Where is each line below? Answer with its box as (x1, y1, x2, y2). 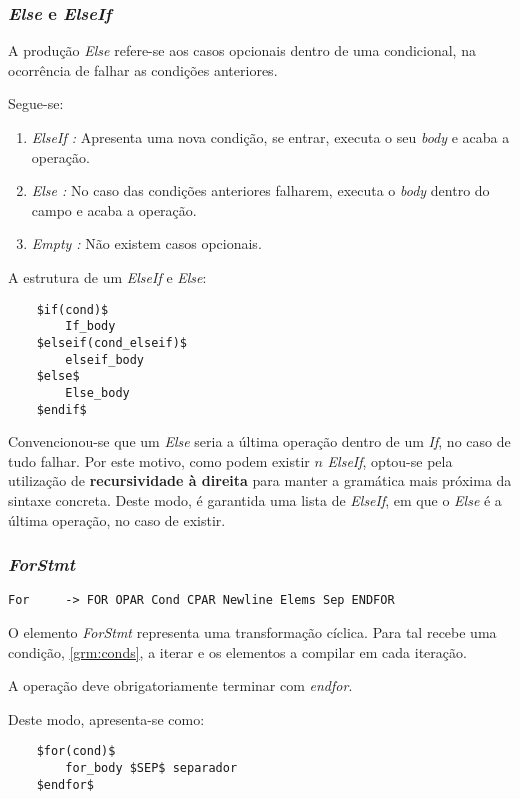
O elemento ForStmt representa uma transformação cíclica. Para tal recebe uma (8, 622, 497, 642)
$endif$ (36, 402, 87, 417)
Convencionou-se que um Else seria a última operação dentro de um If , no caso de (8, 431, 511, 452)
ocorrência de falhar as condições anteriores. (8, 59, 278, 80)
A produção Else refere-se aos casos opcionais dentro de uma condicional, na (8, 40, 476, 61)
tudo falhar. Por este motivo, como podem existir (8, 450, 310, 471)
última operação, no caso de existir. (8, 509, 226, 530)
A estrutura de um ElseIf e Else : (8, 266, 207, 287)
